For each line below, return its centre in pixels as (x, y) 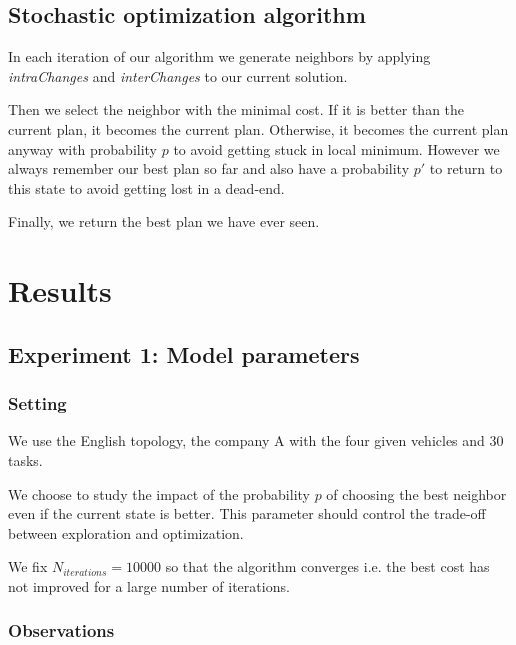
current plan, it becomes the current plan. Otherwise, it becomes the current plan (258, 128)
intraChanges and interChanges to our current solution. (178, 75)
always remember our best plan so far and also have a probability (209, 168)
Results (60, 290)
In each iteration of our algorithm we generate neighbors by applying (219, 56)
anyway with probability (83, 148)
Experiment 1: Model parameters (184, 353)
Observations (61, 630)
